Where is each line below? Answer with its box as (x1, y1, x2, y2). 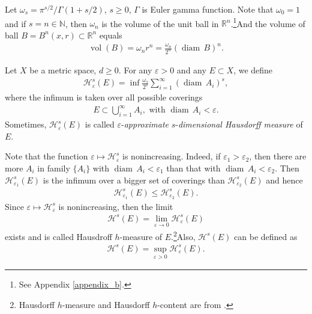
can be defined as (234, 230, 298, 242)
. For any (118, 64, 152, 76)
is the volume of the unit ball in (101, 17, 219, 29)
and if (5, 17, 26, 29)
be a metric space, (29, 64, 97, 76)
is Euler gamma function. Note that (142, 3, 274, 15)
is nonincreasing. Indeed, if (122, 150, 221, 162)
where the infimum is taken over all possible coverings (5, 91, 203, 103)
